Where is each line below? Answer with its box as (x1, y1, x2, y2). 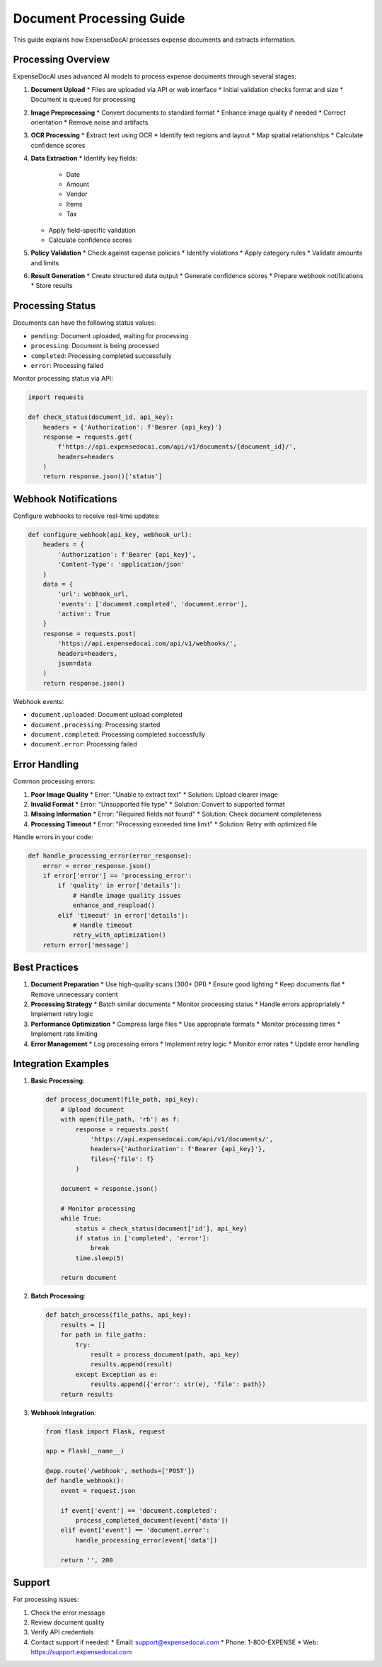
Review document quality (30, 1617, 105, 1627)
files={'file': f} (90, 1155, 155, 1163)
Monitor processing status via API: (13, 374, 113, 383)
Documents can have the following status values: (13, 318, 156, 327)
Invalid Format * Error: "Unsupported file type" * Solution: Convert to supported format (30, 800, 286, 809)
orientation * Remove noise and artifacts (30, 118, 149, 127)
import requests (28, 393, 85, 401)
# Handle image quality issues (72, 892, 182, 899)
